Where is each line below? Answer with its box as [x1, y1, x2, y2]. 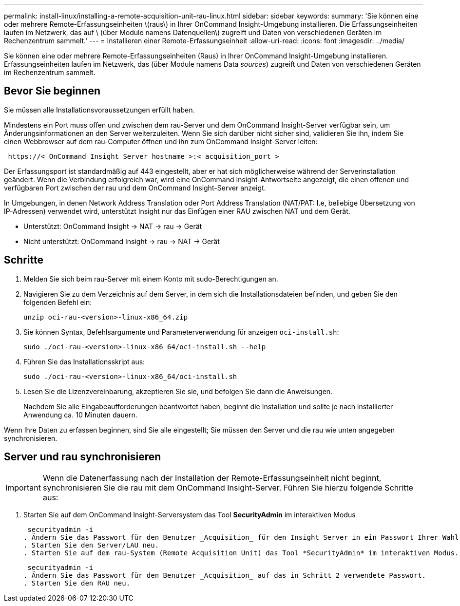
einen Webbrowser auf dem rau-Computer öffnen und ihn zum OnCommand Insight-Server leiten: [4, 137, 318, 146]
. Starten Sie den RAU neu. [23, 579, 131, 587]
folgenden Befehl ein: [23, 298, 92, 306]
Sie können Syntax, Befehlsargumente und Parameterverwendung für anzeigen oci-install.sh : [23, 327, 339, 336]
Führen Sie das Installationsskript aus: [23, 357, 145, 366]
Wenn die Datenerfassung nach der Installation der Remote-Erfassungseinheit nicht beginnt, [42, 473, 382, 483]
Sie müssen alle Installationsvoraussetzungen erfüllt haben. [4, 105, 195, 114]
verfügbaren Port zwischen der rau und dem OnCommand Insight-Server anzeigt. [4, 183, 266, 192]
